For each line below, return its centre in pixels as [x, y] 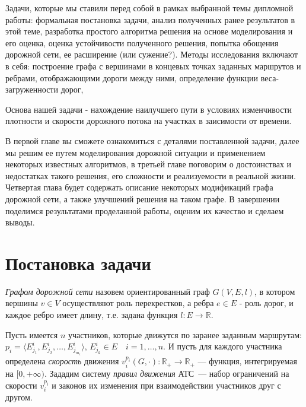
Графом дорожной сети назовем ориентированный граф [108, 291]
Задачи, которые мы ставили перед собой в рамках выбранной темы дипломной [149, 8]
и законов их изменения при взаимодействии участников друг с [166, 385]
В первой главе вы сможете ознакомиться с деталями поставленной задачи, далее [152, 140]
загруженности [32, 89]
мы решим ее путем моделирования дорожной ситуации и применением [136, 152]
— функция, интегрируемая [247, 361]
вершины [22, 303]
